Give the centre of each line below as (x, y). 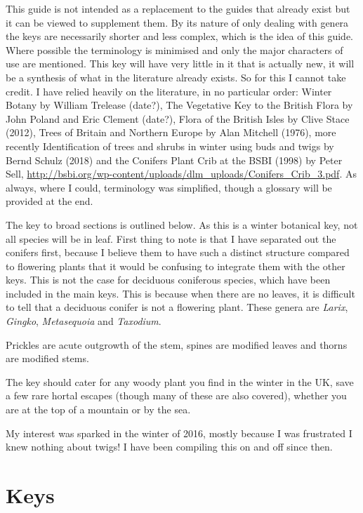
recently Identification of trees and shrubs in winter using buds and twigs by (170, 146)
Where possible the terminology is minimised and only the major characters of (174, 49)
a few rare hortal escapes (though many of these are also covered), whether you (176, 395)
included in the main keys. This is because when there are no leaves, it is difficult (180, 293)
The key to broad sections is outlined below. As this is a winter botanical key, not (182, 224)
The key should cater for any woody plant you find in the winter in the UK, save (180, 381)
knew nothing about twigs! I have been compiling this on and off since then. (169, 447)
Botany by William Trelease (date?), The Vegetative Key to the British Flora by (179, 105)
